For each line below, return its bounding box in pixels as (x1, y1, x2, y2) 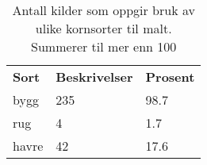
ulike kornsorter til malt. (35, 19, 172, 37)
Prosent (145, 67, 195, 86)
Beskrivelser (56, 67, 133, 86)
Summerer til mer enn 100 (31, 37, 177, 56)
